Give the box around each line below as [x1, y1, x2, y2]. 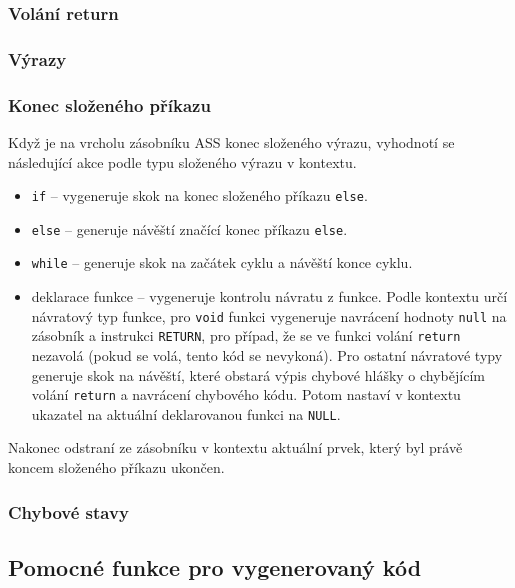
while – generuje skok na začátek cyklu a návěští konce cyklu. [31, 252, 413, 273]
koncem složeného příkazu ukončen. [8, 457, 225, 478]
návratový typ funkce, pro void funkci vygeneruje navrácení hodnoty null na [31, 305, 507, 326]
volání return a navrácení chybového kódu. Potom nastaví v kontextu [31, 384, 461, 405]
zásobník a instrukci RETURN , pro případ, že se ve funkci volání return [31, 325, 461, 346]
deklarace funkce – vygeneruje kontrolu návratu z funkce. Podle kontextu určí [31, 286, 508, 307]
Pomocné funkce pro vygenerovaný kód [8, 551, 422, 582]
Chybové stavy [8, 499, 129, 524]
